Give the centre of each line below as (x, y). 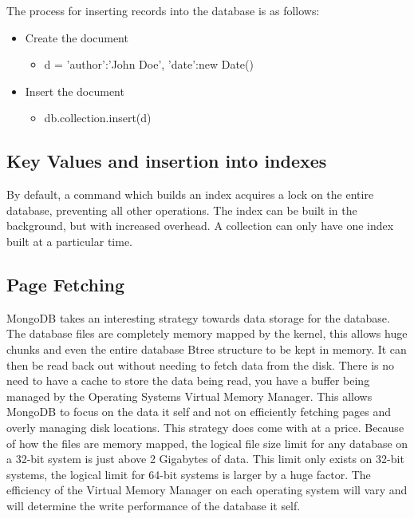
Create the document (77, 37)
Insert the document (75, 91)
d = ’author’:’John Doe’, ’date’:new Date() (149, 64)
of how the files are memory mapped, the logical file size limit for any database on (207, 443)
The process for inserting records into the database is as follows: (163, 10)
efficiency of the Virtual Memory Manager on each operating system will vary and (207, 490)
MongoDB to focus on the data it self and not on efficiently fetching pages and (199, 412)
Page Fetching (66, 284)
